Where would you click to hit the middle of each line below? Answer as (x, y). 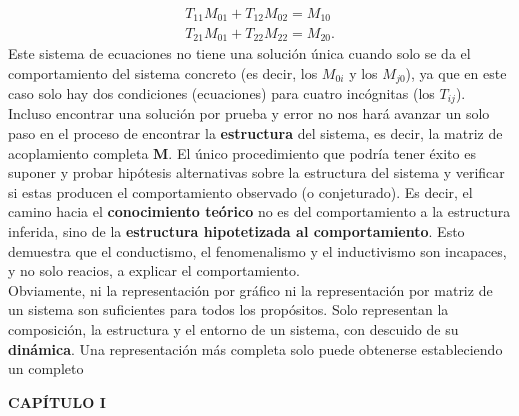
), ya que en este (456, 72)
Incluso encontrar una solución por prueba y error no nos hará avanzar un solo (249, 113)
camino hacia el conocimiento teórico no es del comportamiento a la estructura (259, 211)
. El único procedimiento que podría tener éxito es (322, 152)
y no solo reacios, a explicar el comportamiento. (154, 270)
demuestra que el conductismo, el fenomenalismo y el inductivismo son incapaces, (257, 250)
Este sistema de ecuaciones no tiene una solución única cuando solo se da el (239, 52)
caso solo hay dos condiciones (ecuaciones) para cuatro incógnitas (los (221, 93)
